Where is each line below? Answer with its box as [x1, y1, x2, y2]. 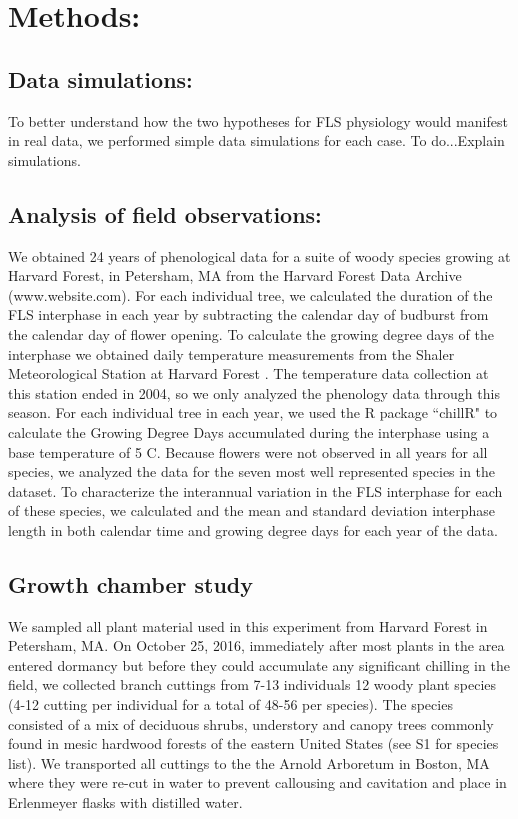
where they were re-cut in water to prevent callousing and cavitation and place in [8, 772, 507, 793]
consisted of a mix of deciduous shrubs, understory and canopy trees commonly [8, 713, 494, 734]
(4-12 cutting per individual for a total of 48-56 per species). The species [8, 694, 453, 715]
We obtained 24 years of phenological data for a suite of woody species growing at [8, 245, 511, 266]
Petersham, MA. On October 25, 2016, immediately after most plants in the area [8, 635, 505, 656]
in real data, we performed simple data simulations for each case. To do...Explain [8, 130, 505, 151]
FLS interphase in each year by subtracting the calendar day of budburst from [8, 304, 489, 325]
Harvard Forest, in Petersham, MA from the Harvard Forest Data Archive [8, 265, 462, 286]
